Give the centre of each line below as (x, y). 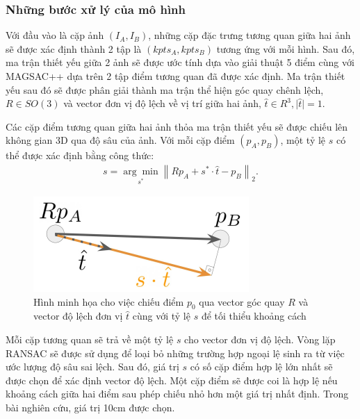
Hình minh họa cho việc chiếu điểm (109, 301)
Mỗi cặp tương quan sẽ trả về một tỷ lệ (90, 339)
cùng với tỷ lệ (161, 316)
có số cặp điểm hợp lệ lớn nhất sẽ (261, 367)
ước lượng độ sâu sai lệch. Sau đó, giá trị (92, 367)
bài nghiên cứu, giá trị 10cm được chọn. (90, 407)
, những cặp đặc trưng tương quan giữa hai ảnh (249, 35)
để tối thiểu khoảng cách (254, 316)
